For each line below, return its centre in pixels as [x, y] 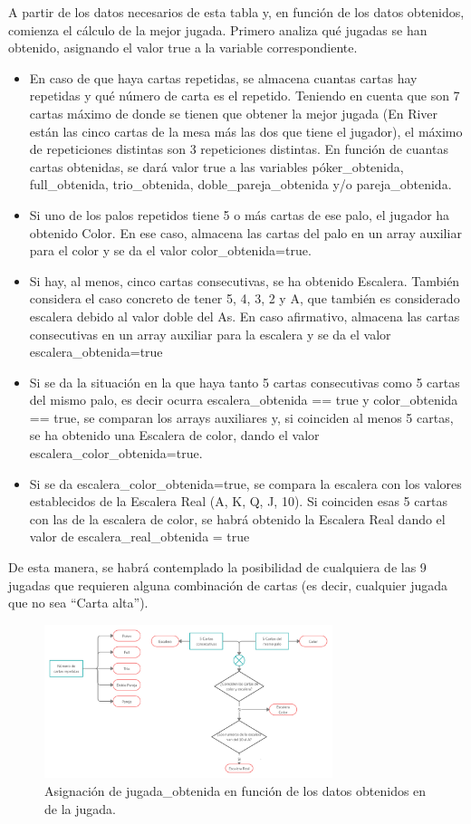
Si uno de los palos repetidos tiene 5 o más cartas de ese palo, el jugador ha [240, 214]
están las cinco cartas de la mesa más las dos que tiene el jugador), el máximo [246, 131]
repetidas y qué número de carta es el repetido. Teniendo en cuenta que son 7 [245, 96]
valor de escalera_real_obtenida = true [139, 537]
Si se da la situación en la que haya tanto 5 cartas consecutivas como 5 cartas [245, 382]
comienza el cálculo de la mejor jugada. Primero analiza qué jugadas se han [218, 29]
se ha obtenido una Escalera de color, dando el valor [174, 435]
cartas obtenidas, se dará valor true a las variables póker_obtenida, [216, 166]
